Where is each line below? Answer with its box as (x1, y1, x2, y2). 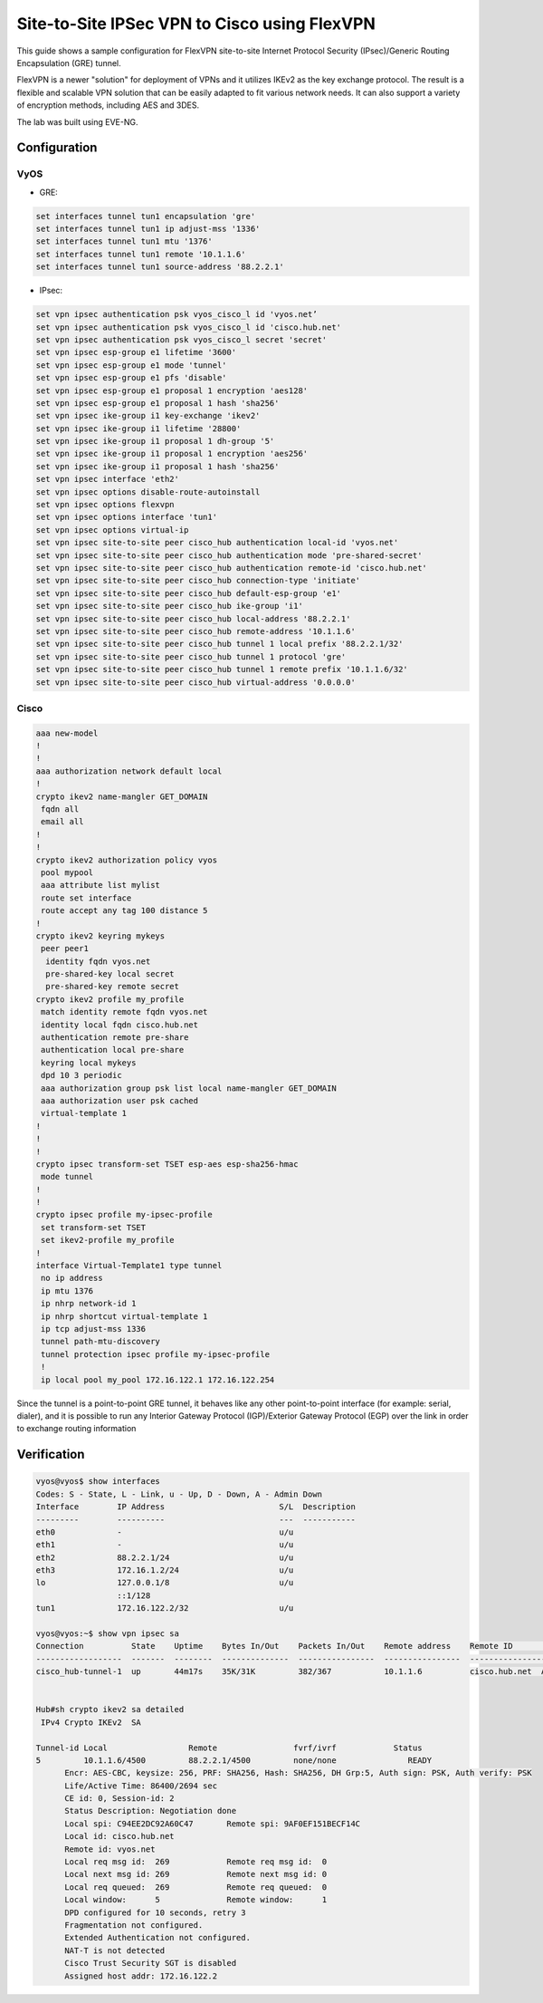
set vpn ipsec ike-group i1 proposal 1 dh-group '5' (35, 436, 275, 447)
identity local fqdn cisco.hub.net (41, 1019, 199, 1030)
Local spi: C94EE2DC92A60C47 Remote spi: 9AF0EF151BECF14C (64, 1818, 361, 1829)
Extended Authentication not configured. (64, 1932, 251, 1943)
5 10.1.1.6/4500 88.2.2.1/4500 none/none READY (35, 1755, 433, 1766)
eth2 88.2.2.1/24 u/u (35, 1552, 294, 1563)
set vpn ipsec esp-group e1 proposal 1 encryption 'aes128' (35, 385, 309, 396)
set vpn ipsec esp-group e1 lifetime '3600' (35, 347, 237, 358)
